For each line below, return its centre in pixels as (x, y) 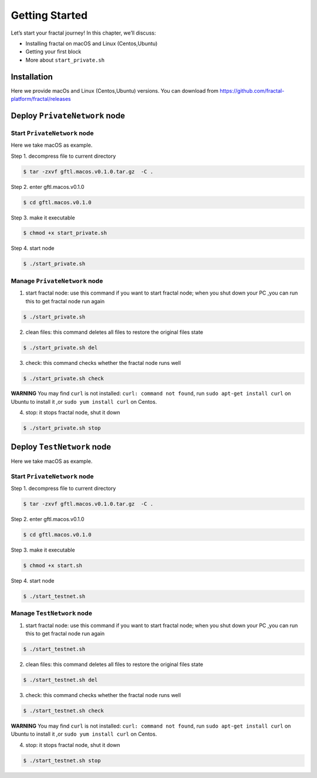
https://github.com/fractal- (252, 90)
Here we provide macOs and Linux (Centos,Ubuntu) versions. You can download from (115, 90)
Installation (32, 77)
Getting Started (49, 15)
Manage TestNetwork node (51, 613)
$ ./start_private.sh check (63, 378)
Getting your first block (53, 52)
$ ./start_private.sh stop (62, 428)
